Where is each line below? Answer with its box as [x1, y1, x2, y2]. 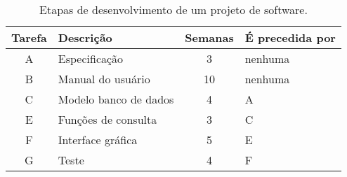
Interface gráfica [58, 132, 138, 148]
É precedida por [244, 29, 336, 45]
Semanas [185, 29, 234, 45]
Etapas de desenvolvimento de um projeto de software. [39, 1, 308, 17]
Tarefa [11, 29, 47, 45]
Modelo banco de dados [58, 91, 174, 107]
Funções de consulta [58, 111, 157, 127]
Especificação [58, 50, 124, 66]
